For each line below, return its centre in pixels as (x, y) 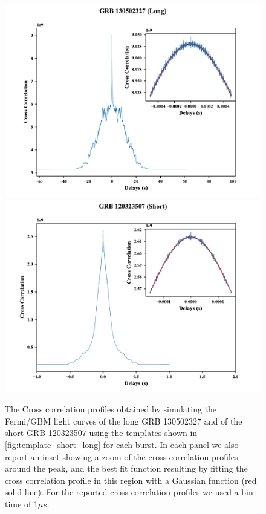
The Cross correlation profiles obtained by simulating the (111, 409)
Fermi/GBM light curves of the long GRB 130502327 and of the (124, 421)
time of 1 (21, 503)
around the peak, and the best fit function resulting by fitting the (126, 468)
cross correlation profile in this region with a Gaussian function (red (131, 480)
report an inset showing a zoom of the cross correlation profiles (122, 456)
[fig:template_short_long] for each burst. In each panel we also (122, 444)
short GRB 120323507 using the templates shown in (101, 433)
